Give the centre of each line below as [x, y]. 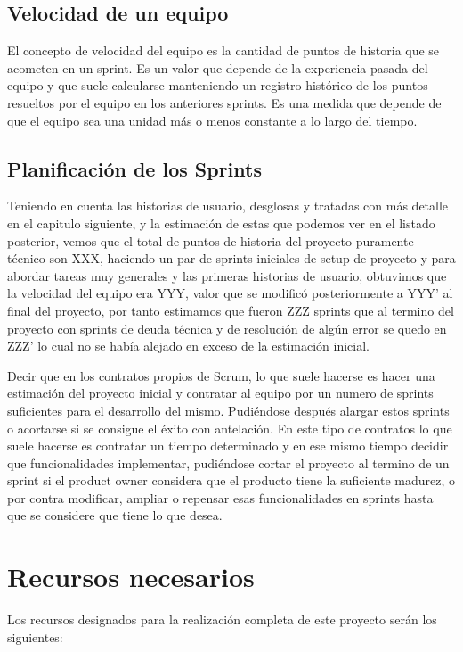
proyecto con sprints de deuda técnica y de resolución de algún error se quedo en [227, 328]
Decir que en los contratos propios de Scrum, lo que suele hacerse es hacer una [221, 375]
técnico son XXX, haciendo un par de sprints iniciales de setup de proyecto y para [231, 258]
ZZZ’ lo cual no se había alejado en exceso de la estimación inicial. [188, 346]
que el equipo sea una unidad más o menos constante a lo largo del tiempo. [212, 120]
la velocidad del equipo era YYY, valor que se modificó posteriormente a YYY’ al [230, 293]
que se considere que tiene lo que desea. [115, 515]
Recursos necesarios [131, 577]
